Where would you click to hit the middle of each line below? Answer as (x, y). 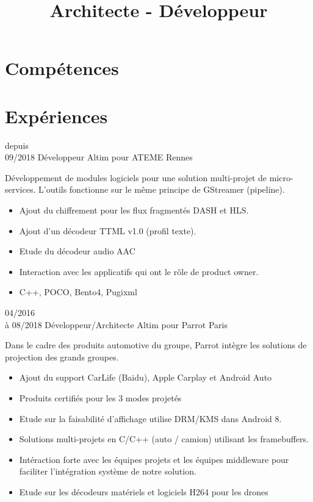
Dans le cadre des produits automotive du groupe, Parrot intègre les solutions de (156, 345)
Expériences (56, 116)
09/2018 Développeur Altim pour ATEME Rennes (99, 157)
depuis (17, 145)
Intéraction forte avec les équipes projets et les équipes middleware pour (154, 459)
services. (20, 189)
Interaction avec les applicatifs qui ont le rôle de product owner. (139, 271)
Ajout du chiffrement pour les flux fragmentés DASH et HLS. (134, 210)
